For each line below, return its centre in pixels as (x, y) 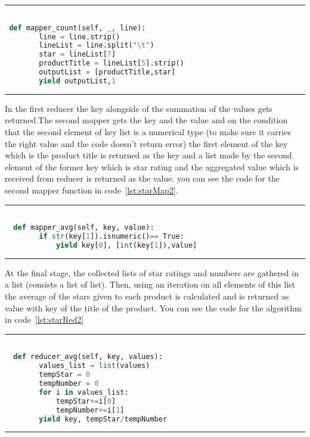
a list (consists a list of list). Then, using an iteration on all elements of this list (150, 284)
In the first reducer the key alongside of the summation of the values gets (139, 108)
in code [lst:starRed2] (44, 319)
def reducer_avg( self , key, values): (88, 357)
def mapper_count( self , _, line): (77, 28)
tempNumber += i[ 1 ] (90, 410)
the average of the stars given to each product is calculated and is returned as (147, 296)
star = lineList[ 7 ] (77, 54)
